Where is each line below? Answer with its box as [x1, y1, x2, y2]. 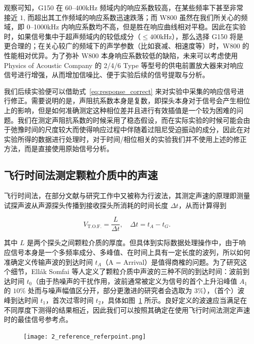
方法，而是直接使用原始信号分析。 [4, 143, 113, 154]
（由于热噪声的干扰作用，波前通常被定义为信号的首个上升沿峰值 [32, 275, 237, 286]
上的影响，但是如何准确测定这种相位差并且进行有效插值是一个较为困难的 [4, 105, 236, 115]
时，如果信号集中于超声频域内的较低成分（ [4, 31, 141, 41]
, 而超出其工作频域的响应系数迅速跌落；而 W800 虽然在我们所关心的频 [23, 12, 248, 22]
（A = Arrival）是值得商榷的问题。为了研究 [101, 256, 240, 267]
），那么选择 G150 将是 [171, 31, 244, 41]
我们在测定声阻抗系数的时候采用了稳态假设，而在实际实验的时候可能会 [17, 115, 243, 125]
